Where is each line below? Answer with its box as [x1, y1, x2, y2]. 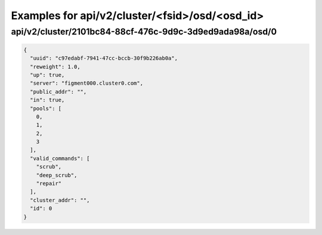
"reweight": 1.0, [30, 63, 80, 70]
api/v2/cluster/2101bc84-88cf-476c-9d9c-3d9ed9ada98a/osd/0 [11, 26, 277, 37]
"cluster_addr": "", [30, 197, 90, 203]
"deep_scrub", [36, 172, 78, 178]
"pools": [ [30, 105, 62, 112]
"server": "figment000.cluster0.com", [30, 80, 143, 86]
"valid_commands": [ [30, 155, 90, 162]
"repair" [36, 180, 62, 187]
